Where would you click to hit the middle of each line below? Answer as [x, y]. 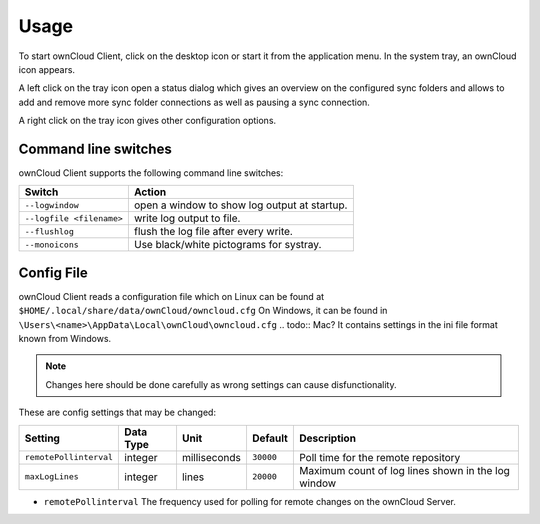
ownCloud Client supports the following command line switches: [151, 173]
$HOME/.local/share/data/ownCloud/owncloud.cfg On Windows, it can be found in [203, 311]
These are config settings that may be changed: [117, 412]
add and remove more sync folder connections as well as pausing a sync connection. [194, 102]
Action [150, 192]
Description [327, 438]
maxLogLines [51, 476]
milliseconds [211, 457]
